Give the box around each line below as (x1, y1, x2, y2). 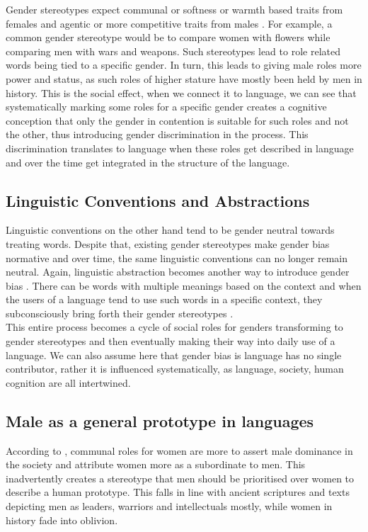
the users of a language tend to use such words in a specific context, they (6, 292, 323, 307)
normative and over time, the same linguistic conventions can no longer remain (6, 250, 347, 265)
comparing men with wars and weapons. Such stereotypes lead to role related (6, 43, 340, 58)
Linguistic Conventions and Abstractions (6, 189, 310, 211)
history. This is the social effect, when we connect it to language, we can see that (6, 85, 357, 100)
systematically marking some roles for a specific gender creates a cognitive (6, 99, 327, 114)
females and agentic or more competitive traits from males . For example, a (6, 16, 333, 30)
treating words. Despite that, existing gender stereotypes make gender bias (6, 236, 330, 251)
